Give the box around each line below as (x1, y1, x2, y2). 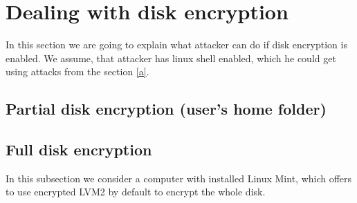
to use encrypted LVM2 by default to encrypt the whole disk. (6, 184, 266, 199)
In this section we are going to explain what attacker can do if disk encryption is (6, 37, 347, 52)
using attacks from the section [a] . (6, 64, 149, 79)
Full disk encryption (6, 139, 152, 160)
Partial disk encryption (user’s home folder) (6, 98, 327, 119)
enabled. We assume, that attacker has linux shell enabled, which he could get (6, 50, 336, 65)
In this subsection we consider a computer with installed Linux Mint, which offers (6, 171, 352, 185)
